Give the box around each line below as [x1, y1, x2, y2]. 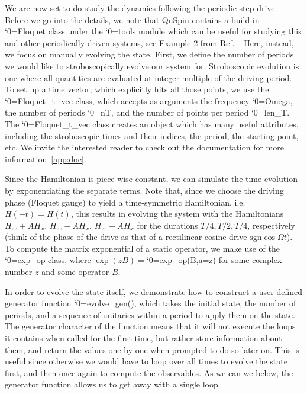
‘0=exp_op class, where [5, 254, 91, 266]
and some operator [41, 265, 109, 278]
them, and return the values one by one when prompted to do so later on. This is [5, 343, 299, 355]
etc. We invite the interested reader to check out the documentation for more [5, 141, 284, 153]
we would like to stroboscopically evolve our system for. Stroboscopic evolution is [5, 59, 299, 72]
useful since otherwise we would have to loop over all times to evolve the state [5, 355, 287, 367]
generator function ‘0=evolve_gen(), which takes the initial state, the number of [5, 297, 296, 309]
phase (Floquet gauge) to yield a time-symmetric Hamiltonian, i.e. [5, 196, 245, 208]
